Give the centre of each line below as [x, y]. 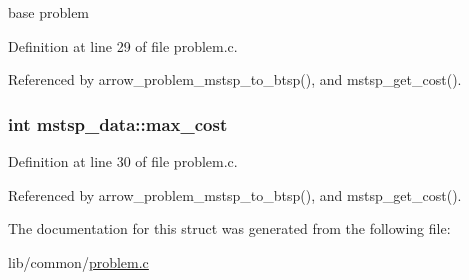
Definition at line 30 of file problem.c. [123, 161]
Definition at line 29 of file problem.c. [123, 45]
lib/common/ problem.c [78, 261]
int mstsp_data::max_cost [118, 123]
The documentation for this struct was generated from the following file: [229, 228]
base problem [49, 12]
